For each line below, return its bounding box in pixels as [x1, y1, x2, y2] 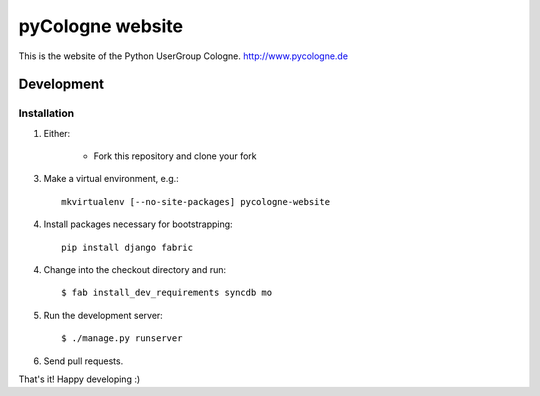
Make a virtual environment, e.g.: [43, 173, 179, 185]
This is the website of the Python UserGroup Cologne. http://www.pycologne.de [18, 50, 349, 62]
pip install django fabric [61, 241, 194, 253]
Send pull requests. [43, 355, 124, 367]
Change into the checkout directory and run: [43, 264, 227, 276]
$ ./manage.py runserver [61, 333, 183, 344]
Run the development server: [43, 309, 164, 321]
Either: [43, 127, 71, 139]
